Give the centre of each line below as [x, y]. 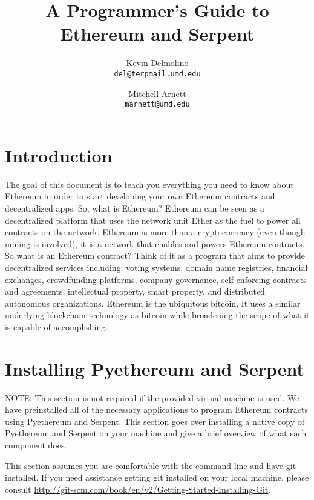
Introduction [59, 155]
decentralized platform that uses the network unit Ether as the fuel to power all [153, 220]
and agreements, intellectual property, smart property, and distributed [135, 291]
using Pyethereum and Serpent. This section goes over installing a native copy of [155, 421]
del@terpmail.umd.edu [157, 74]
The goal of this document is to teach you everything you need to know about [149, 184]
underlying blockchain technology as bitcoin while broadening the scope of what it [157, 315]
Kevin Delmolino [157, 63]
